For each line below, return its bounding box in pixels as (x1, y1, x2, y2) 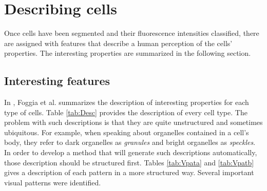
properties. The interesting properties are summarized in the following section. (4, 48, 251, 58)
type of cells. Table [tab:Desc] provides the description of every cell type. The (4, 107, 247, 117)
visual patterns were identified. (4, 177, 101, 187)
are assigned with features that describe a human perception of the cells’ (4, 37, 233, 48)
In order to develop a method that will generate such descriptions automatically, (4, 147, 257, 158)
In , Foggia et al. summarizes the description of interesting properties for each (4, 97, 249, 108)
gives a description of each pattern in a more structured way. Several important (4, 167, 254, 178)
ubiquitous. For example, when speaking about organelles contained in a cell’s (4, 126, 249, 137)
